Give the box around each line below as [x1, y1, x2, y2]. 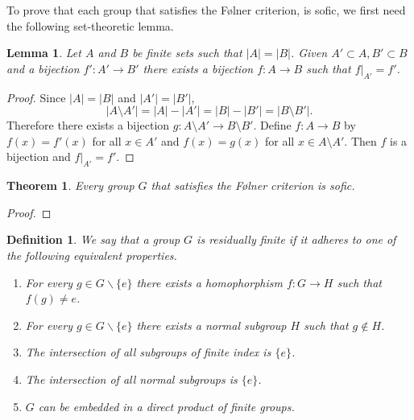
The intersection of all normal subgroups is [25, 370, 238, 387]
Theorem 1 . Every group [6, 177, 135, 194]
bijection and [6, 148, 71, 165]
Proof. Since [6, 89, 66, 105]
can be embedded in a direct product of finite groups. [38, 397, 295, 414]
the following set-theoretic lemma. [6, 17, 174, 34]
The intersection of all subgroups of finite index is [25, 344, 271, 360]
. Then [344, 132, 377, 149]
